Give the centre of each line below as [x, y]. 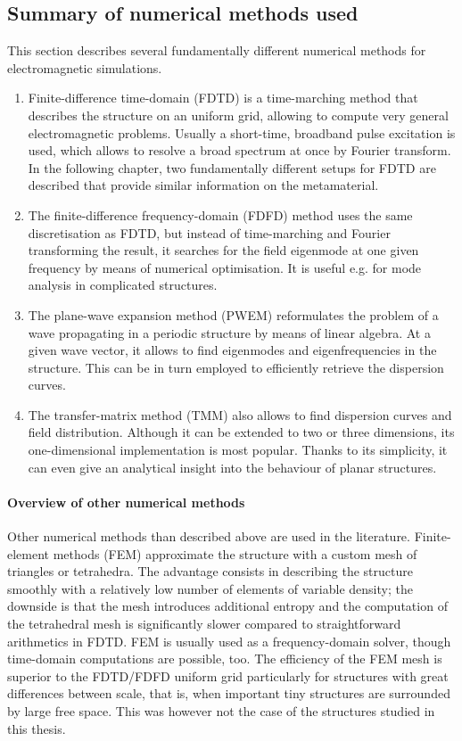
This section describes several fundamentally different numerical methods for [217, 50]
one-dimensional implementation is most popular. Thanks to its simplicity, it [238, 450]
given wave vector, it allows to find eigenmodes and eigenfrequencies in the [232, 350]
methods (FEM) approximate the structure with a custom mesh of [235, 553]
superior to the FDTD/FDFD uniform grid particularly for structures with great [228, 675]
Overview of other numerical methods [126, 502]
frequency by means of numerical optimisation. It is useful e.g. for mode [225, 267]
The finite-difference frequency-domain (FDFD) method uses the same [220, 214]
